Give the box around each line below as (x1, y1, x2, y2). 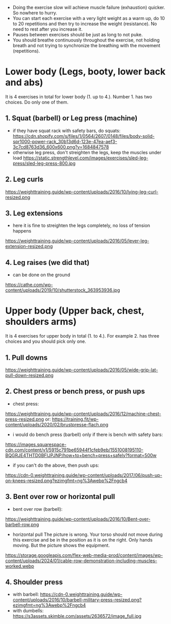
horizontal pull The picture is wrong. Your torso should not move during (12, 531, 163, 537)
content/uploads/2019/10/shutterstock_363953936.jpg (5, 287, 120, 294)
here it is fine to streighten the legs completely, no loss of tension (12, 222, 151, 228)
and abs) (5, 77, 43, 89)
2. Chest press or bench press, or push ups (5, 387, 145, 396)
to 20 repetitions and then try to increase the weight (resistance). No (12, 20, 157, 27)
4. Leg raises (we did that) (5, 258, 90, 267)
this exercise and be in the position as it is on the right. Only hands (12, 536, 153, 543)
